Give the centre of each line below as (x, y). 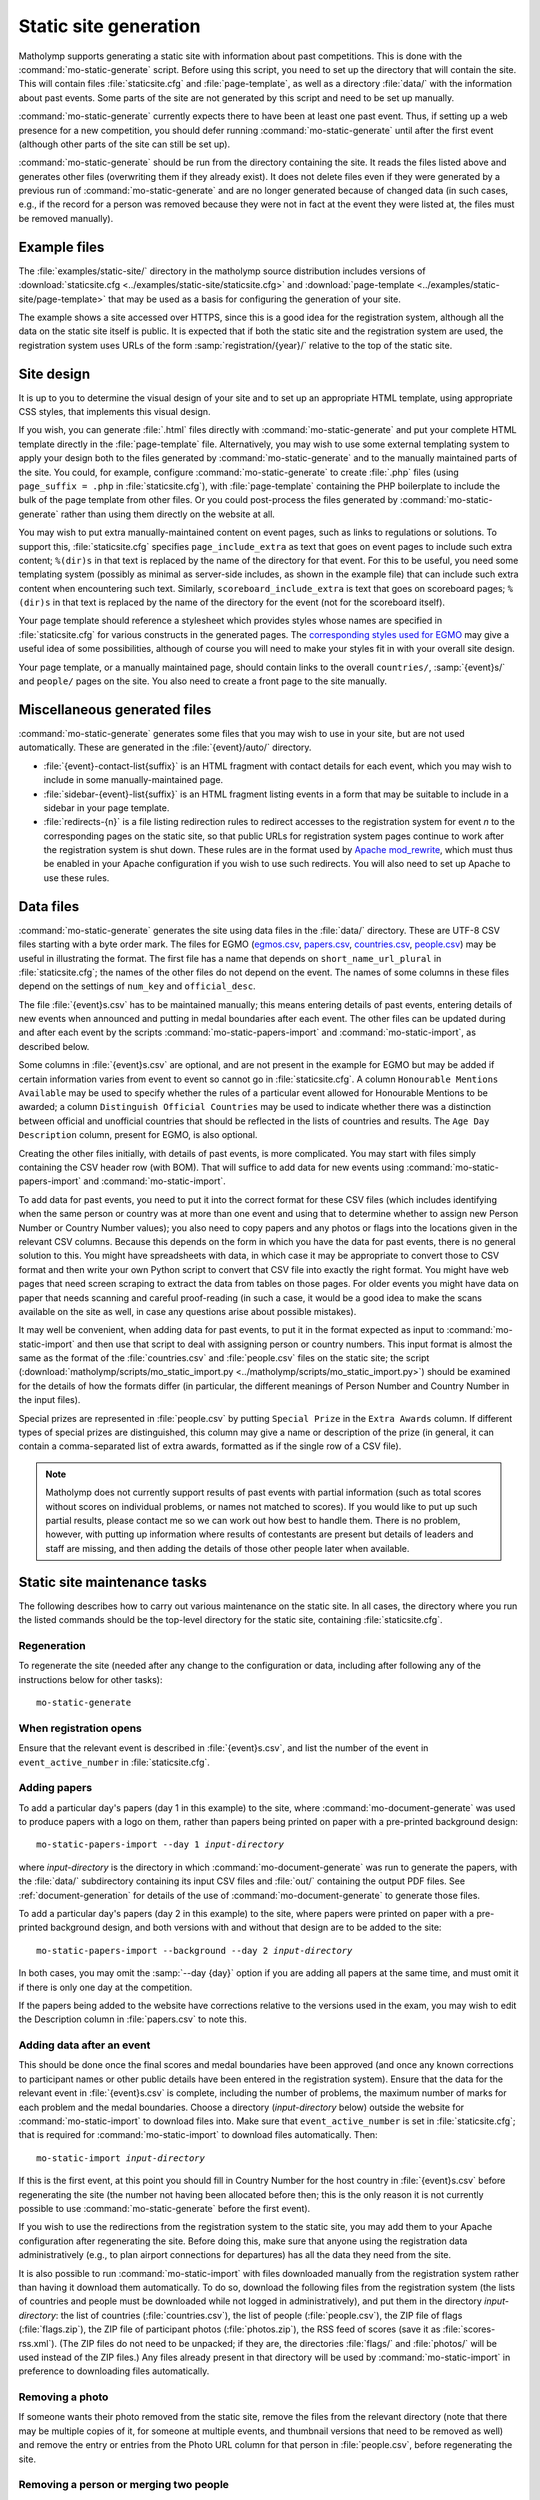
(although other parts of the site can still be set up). (124, 144)
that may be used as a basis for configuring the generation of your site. (255, 299)
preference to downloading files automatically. (114, 2371)
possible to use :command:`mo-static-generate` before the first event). (164, 2208)
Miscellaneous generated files (115, 709)
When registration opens (80, 1728)
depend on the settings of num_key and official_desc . (137, 986)
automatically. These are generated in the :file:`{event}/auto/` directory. (165, 747)
